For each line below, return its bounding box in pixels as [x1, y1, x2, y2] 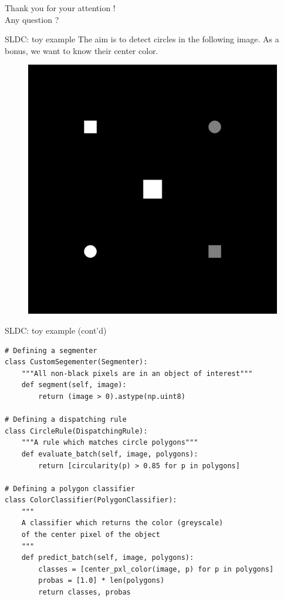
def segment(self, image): [21, 381, 127, 390]
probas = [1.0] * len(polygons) [38, 576, 165, 585]
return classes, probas [38, 588, 131, 597]
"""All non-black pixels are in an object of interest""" [21, 369, 253, 378]
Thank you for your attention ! [5, 2, 116, 14]
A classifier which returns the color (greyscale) [21, 519, 224, 528]
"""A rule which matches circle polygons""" [21, 438, 198, 447]
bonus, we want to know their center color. [5, 44, 158, 56]
